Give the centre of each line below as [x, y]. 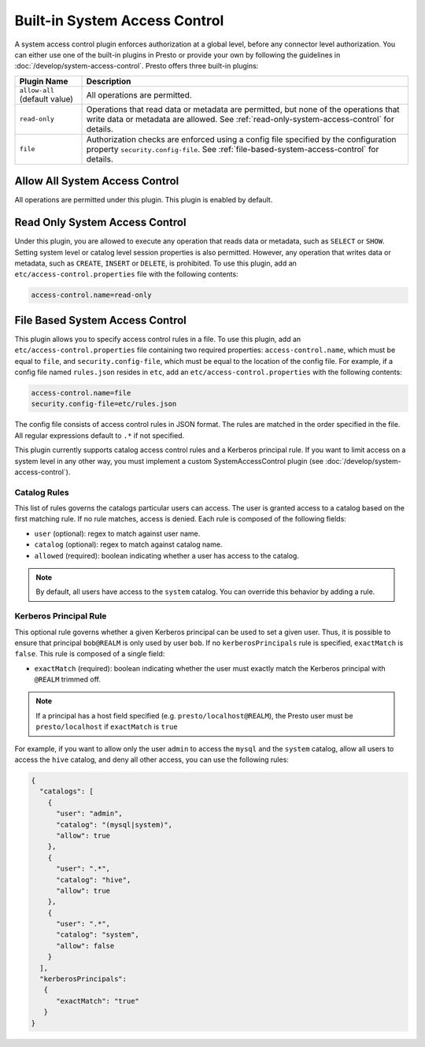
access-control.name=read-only [92, 295]
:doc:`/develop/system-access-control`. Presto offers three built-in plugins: [137, 66]
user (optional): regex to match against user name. [117, 533]
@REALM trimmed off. [68, 679]
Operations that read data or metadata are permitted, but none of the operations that [243, 109]
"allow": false [85, 946]
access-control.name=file [81, 393]
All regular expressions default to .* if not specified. [100, 435]
